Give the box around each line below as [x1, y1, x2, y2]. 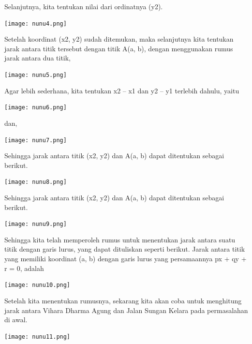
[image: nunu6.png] [4, 104, 67, 111]
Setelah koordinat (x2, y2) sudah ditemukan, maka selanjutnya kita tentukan [4, 34, 234, 44]
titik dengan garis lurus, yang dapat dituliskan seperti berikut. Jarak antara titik [4, 244, 245, 254]
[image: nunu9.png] [4, 221, 67, 228]
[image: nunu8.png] [4, 179, 67, 186]
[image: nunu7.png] [4, 136, 67, 144]
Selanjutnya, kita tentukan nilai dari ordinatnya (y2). [4, 1, 163, 11]
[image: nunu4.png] [4, 20, 67, 27]
